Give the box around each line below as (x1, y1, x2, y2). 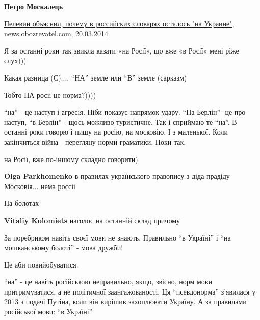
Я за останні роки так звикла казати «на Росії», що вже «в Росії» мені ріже (4, 45, 239, 56)
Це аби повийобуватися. (4, 259, 79, 270)
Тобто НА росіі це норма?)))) (4, 89, 96, 100)
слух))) (4, 55, 27, 66)
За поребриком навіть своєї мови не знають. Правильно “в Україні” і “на (4, 232, 231, 243)
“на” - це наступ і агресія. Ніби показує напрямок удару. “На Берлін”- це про (4, 106, 246, 117)
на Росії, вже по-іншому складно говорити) (4, 153, 138, 164)
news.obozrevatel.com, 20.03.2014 (4, 28, 108, 39)
